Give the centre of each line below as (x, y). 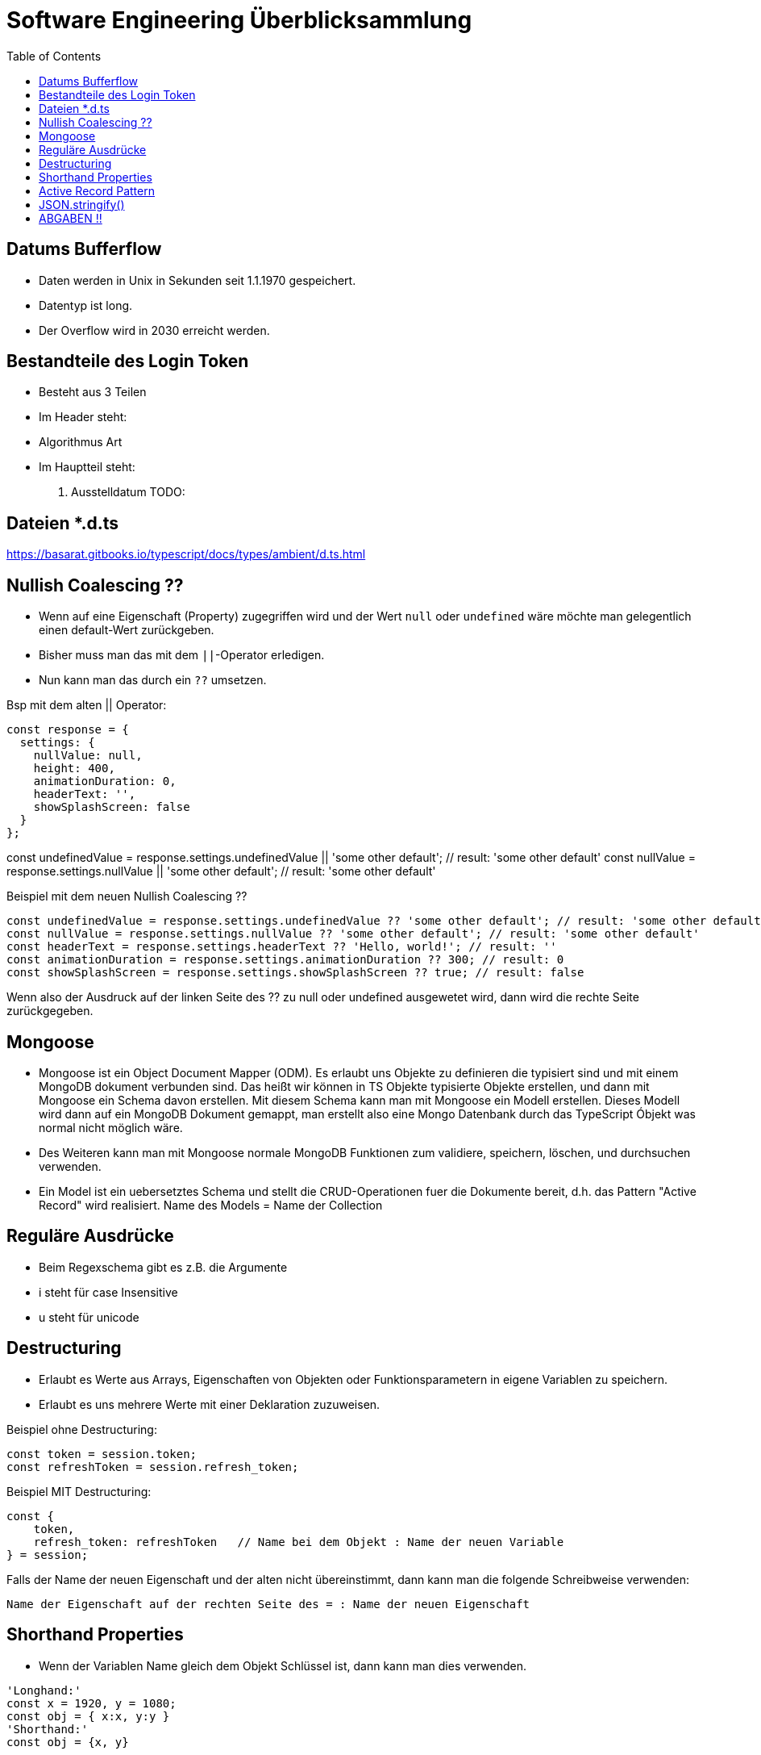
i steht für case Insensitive (108, 1292)
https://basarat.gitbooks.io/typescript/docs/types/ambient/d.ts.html (186, 554)
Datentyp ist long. (86, 305)
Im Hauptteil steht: (87, 467)
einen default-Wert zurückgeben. (127, 630)
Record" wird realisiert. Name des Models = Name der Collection (211, 1205)
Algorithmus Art (81, 442)
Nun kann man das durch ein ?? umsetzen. (153, 680)
